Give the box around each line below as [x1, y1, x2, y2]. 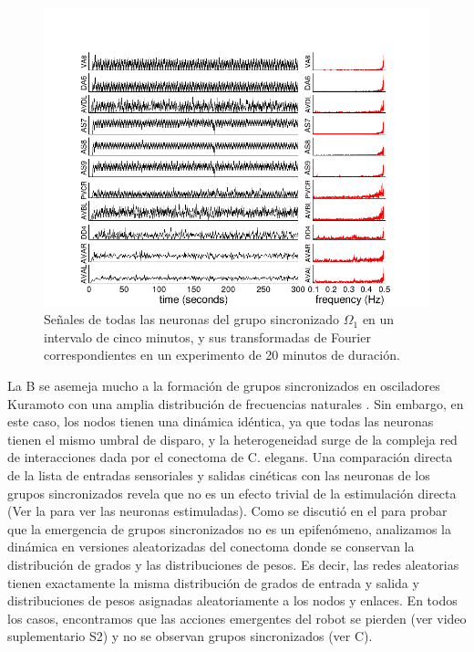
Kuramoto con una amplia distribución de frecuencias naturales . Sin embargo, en [7, 394, 464, 413]
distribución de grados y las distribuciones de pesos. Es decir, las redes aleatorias [7, 554, 459, 573]
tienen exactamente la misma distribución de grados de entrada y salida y [7, 573, 419, 592]
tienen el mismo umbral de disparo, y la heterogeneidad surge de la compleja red [7, 429, 458, 448]
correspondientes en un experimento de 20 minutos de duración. [44, 345, 400, 364]
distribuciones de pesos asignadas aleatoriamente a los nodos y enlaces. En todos [7, 591, 458, 610]
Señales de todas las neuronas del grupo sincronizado [44, 310, 340, 329]
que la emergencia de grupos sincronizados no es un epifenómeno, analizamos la [7, 519, 451, 538]
